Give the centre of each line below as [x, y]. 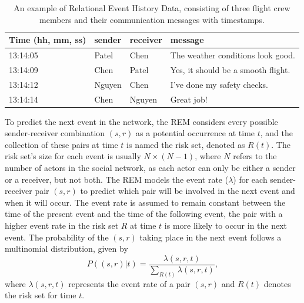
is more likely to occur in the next [226, 225]
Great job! [189, 99]
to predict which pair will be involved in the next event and [188, 191]
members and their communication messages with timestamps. [152, 19]
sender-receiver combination [55, 133]
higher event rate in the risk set [62, 225]
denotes [277, 283]
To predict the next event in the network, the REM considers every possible [141, 121]
